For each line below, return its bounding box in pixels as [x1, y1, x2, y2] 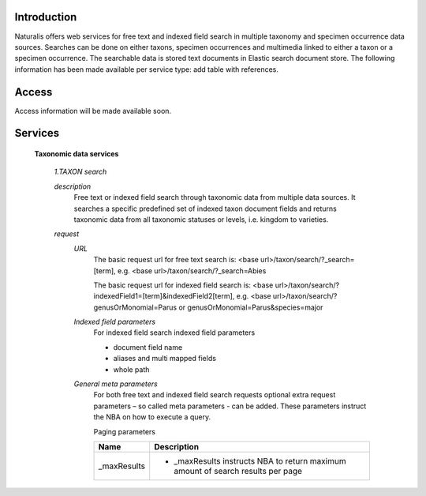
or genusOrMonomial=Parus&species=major [178, 302, 323, 312]
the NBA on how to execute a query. [93, 412, 211, 422]
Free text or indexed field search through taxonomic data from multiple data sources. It [73, 193, 356, 202]
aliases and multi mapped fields [113, 354, 217, 363]
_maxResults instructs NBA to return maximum [174, 455, 346, 466]
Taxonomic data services [34, 149, 119, 158]
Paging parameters [93, 426, 155, 436]
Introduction [14, 10, 77, 24]
